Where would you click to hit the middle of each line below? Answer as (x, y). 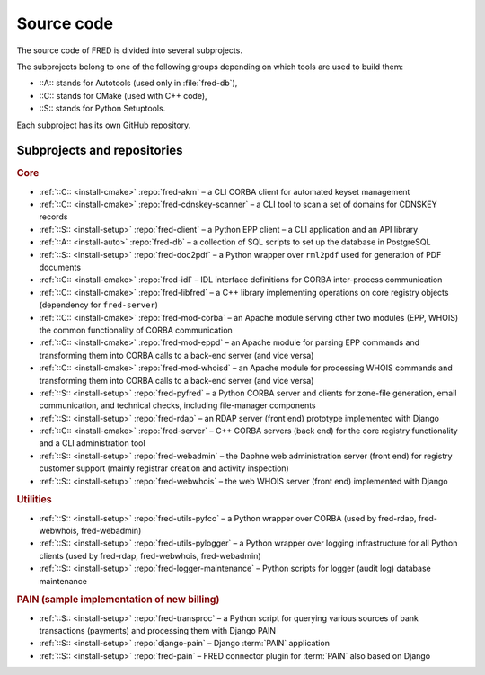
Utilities (35, 500)
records (53, 217)
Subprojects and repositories (100, 151)
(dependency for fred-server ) (99, 305)
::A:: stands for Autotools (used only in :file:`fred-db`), (138, 83)
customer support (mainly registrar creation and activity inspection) (164, 468)
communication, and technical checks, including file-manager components (177, 405)
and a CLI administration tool (92, 443)
